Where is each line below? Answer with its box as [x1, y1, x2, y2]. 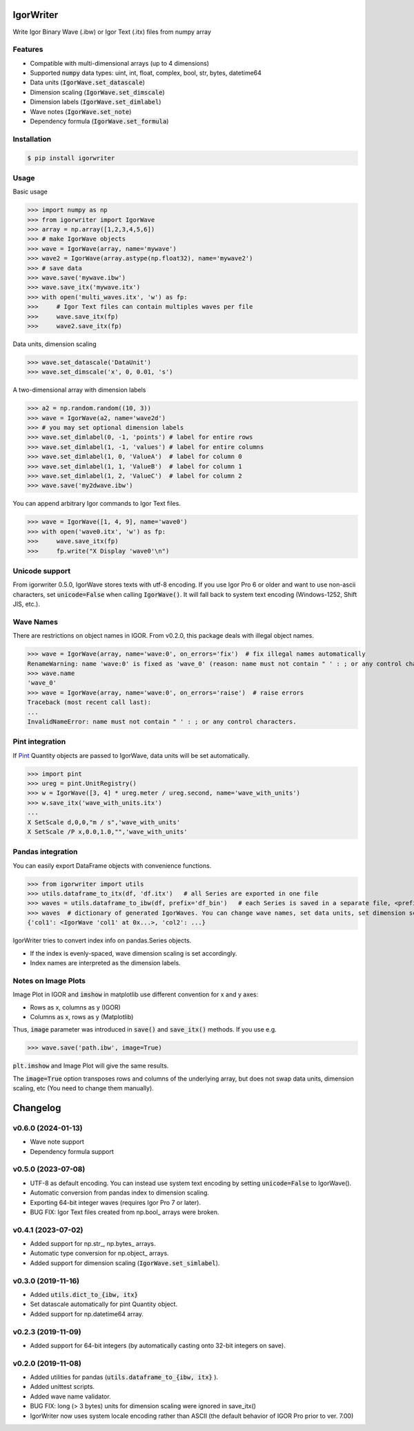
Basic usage [12, 187, 48, 196]
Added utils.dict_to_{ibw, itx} [30, 1291, 138, 1299]
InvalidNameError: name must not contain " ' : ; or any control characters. [27, 717, 297, 726]
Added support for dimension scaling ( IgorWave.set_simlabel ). [30, 1258, 220, 1267]
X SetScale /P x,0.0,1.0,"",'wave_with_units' [27, 828, 188, 835]
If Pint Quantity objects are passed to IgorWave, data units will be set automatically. [12, 751, 250, 759]
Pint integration [12, 737, 66, 746]
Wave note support [30, 1137, 84, 1146]
